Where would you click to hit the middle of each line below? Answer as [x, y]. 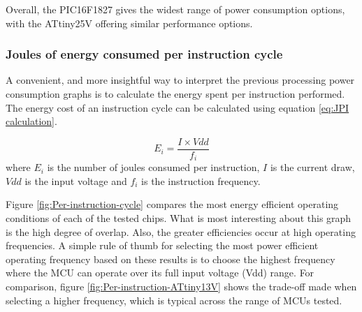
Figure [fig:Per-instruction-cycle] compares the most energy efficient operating [172, 204]
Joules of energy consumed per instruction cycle [144, 54]
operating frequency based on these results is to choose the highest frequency [171, 259]
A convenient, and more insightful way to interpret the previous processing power [180, 80]
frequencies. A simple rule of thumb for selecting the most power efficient [162, 245]
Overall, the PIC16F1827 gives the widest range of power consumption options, [175, 9]
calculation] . [31, 121]
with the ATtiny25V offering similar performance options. [129, 23]
